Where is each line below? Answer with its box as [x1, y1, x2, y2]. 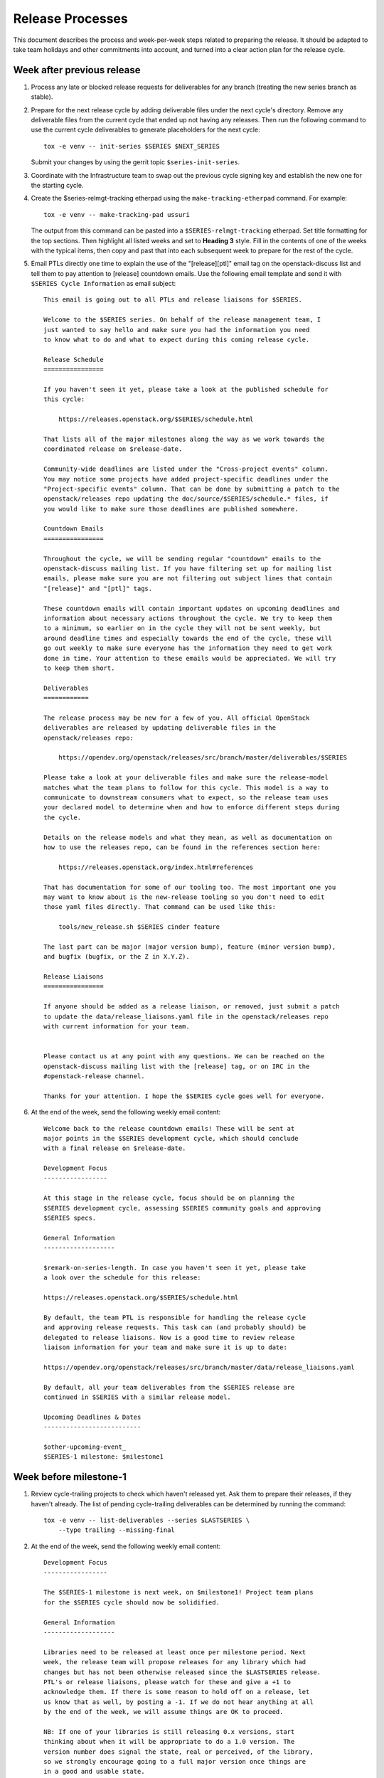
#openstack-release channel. [43, 1072, 145, 1080]
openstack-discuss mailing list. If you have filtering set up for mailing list [43, 565, 333, 573]
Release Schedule [43, 356, 104, 363]
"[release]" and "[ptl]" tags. [43, 584, 153, 592]
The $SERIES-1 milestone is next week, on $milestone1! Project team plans [43, 1588, 314, 1597]
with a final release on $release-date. [43, 1144, 186, 1152]
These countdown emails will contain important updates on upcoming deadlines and [43, 605, 340, 612]
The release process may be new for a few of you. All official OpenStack [43, 713, 310, 722]
